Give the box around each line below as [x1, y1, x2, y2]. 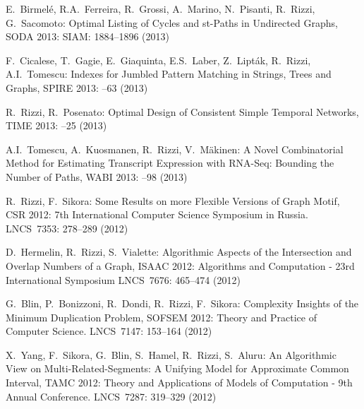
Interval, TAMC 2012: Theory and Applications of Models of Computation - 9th [6, 375, 353, 390]
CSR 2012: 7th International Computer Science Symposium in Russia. [6, 207, 308, 222]
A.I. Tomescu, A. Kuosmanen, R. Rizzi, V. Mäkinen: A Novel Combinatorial [6, 141, 344, 156]
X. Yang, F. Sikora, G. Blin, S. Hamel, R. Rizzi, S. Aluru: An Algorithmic [6, 347, 336, 362]
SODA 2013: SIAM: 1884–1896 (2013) [6, 29, 169, 44]
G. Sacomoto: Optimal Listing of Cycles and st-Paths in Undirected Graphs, [6, 15, 338, 30]
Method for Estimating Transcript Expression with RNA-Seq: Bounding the [6, 155, 334, 170]
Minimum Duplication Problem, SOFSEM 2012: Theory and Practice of [6, 309, 317, 324]
